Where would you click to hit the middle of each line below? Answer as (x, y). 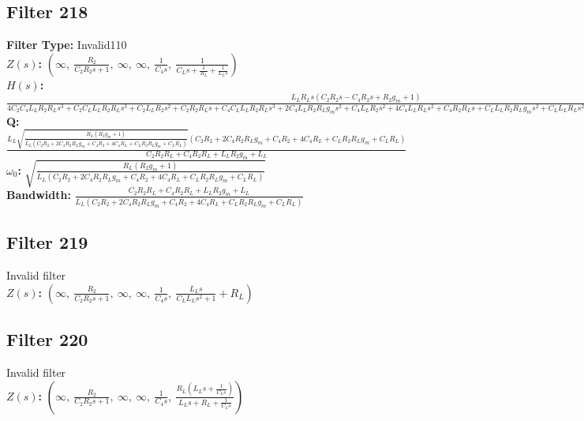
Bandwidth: (39, 195)
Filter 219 (47, 242)
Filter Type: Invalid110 (67, 45)
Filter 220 (47, 339)
